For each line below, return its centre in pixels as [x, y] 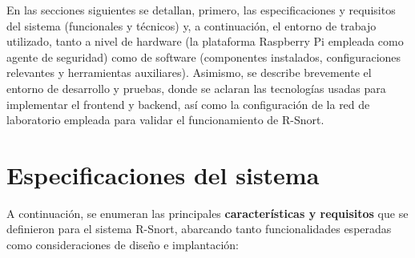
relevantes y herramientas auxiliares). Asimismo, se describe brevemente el [189, 73]
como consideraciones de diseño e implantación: [123, 245]
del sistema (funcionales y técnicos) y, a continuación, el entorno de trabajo [191, 25]
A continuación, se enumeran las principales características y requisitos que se [207, 213]
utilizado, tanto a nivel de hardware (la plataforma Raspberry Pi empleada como [205, 41]
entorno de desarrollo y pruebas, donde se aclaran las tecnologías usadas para [196, 88]
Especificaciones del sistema [163, 174]
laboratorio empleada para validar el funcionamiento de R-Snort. [165, 120]
